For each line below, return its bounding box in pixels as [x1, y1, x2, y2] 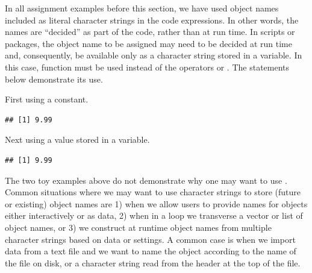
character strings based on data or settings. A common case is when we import [5, 233, 296, 245]
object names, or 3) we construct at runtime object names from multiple [5, 221, 272, 233]
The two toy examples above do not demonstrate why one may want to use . [5, 174, 287, 186]
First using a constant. [5, 93, 89, 105]
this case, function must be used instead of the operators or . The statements [5, 60, 290, 73]
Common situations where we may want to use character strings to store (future [5, 186, 301, 198]
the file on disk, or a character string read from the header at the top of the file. [5, 256, 301, 269]
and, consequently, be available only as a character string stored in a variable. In [5, 49, 302, 61]
